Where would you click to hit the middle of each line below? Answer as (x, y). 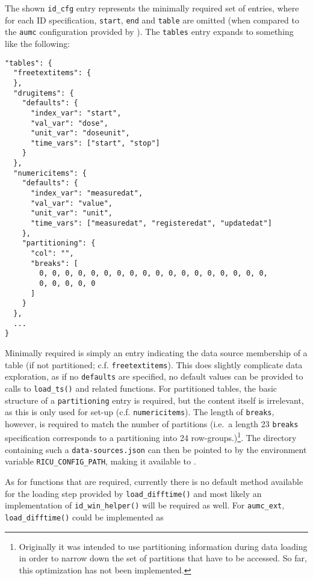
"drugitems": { (44, 93)
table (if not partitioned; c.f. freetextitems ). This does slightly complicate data (154, 364)
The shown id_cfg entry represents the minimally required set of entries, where (152, 8)
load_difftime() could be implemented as (84, 517)
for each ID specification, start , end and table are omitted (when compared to (152, 20)
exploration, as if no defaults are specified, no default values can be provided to (154, 376)
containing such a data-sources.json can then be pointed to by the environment (156, 449)
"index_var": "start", (76, 113)
